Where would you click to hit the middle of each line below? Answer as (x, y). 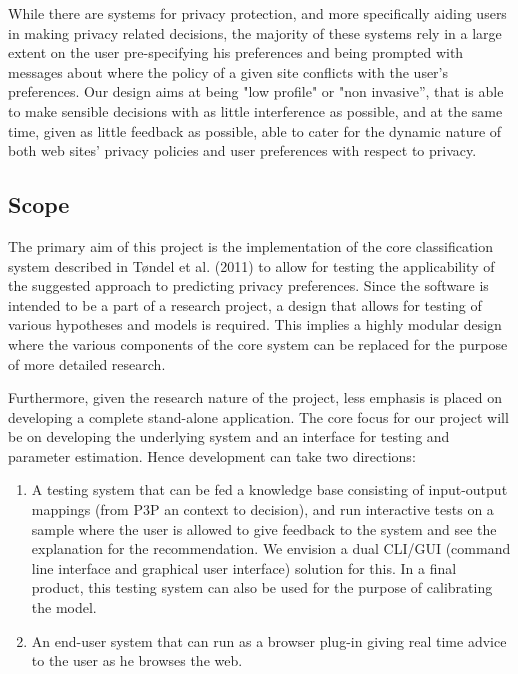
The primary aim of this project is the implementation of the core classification (251, 245)
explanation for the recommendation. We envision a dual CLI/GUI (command (271, 548)
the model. (64, 607)
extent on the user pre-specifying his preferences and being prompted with (236, 52)
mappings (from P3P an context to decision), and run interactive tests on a (262, 509)
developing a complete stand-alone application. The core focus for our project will (258, 416)
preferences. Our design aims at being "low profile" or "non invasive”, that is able (256, 91)
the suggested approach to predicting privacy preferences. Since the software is (248, 285)
